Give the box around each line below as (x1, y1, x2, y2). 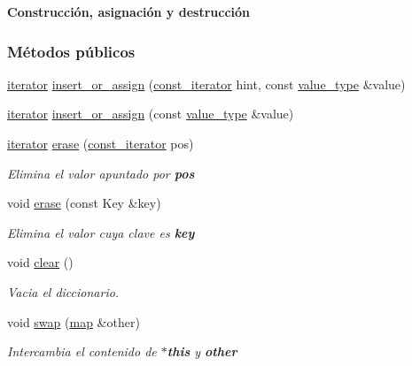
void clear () (7, 253, 74, 271)
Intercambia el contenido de (7, 342, 157, 361)
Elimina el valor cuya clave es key (7, 223, 195, 241)
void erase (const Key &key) (7, 194, 161, 212)
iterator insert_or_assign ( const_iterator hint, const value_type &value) (7, 74, 406, 93)
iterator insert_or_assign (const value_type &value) (7, 104, 294, 123)
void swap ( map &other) (7, 312, 140, 331)
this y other (167, 342, 237, 361)
